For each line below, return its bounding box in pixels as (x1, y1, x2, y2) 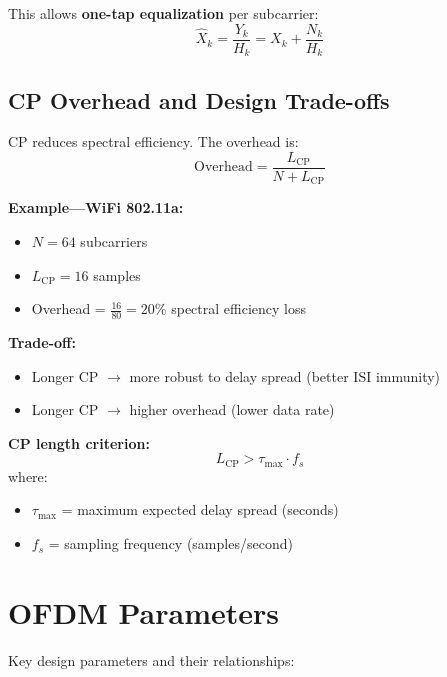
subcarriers (80, 231, 148, 252)
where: (8, 465, 48, 486)
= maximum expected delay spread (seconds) (61, 499, 339, 520)
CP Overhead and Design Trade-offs (8, 84, 390, 115)
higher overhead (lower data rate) (129, 399, 335, 420)
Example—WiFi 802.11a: (8, 197, 184, 218)
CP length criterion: (8, 432, 150, 453)
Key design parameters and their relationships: (8, 649, 295, 670)
